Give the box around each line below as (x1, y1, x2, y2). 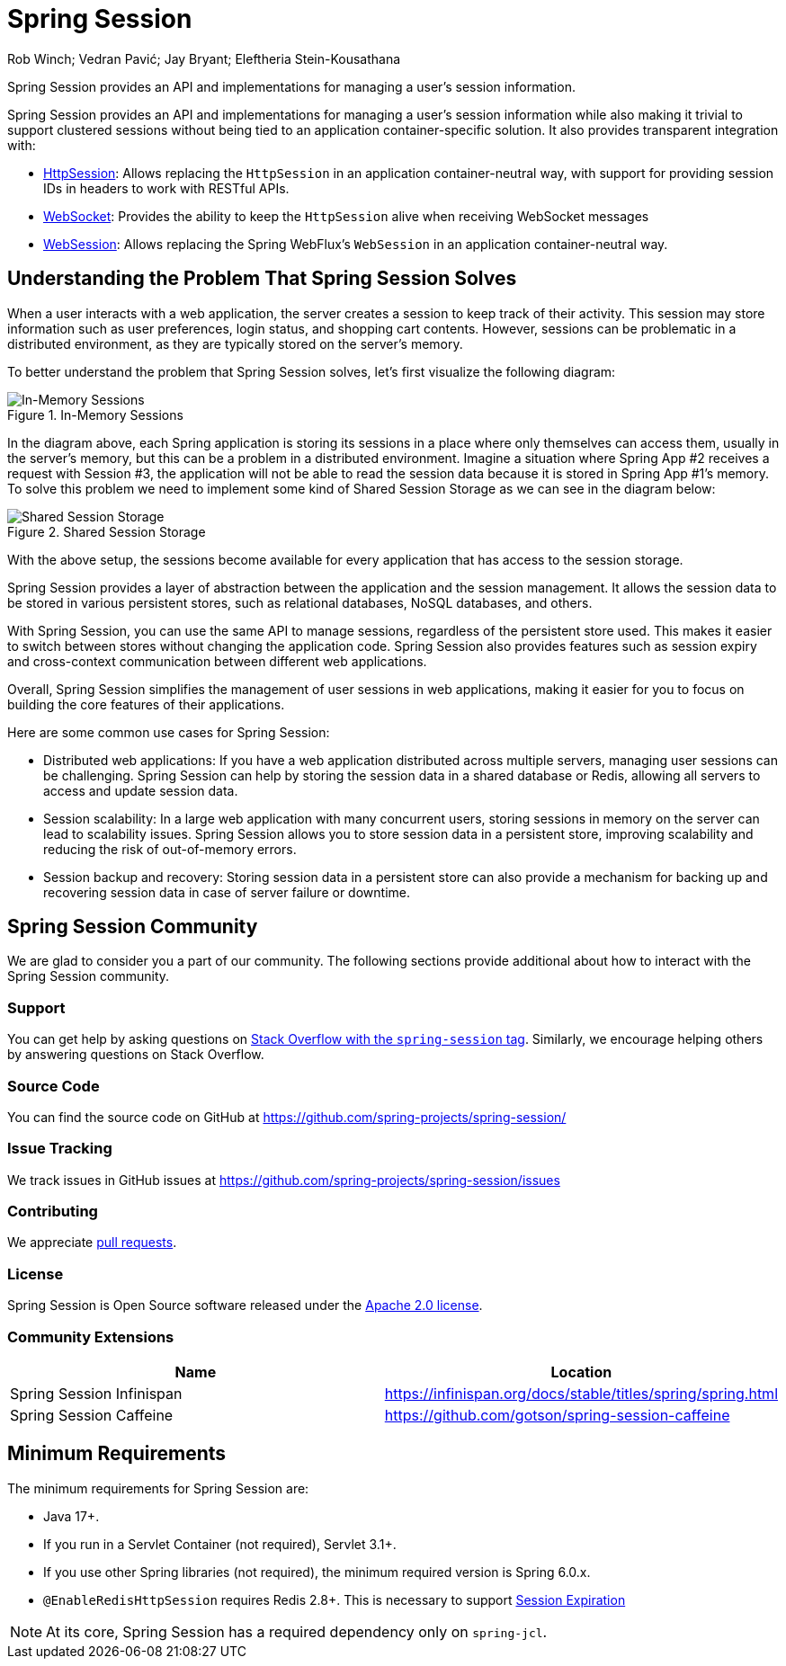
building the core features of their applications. (7, 696, 285, 712)
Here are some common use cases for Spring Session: (7, 724, 330, 740)
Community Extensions (7, 1327, 174, 1346)
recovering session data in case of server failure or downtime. (43, 884, 410, 900)
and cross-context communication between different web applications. (7, 653, 427, 669)
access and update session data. (43, 782, 238, 798)
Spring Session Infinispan (10, 1384, 183, 1403)
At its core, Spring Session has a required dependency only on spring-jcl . (46, 1622, 548, 1641)
